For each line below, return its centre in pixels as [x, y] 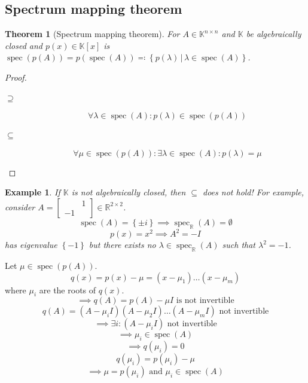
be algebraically [274, 34]
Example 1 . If [33, 192]
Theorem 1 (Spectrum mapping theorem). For [92, 34]
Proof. [16, 77]
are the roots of [68, 289]
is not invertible [205, 301]
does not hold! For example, [253, 192]
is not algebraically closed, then [129, 192]
